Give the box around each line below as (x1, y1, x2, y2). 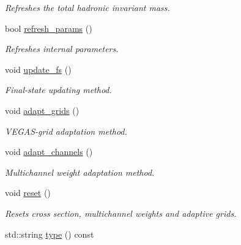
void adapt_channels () (5, 145, 93, 158)
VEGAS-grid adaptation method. (5, 124, 127, 137)
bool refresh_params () (5, 21, 92, 34)
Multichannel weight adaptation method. (5, 165, 155, 178)
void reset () (5, 186, 51, 199)
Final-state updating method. (5, 83, 112, 96)
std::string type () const (5, 227, 94, 240)
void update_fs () (5, 62, 72, 75)
